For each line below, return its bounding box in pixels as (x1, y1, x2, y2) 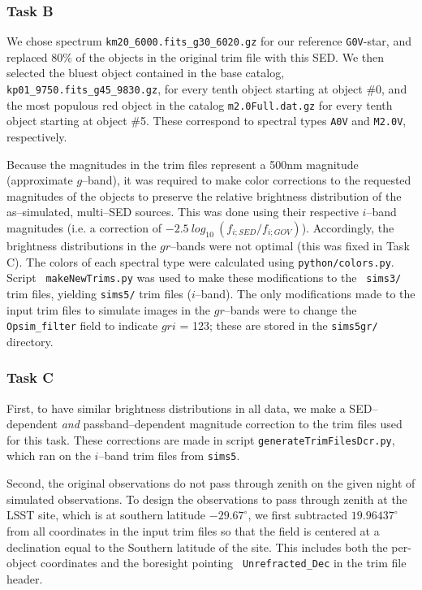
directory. (6, 332, 54, 349)
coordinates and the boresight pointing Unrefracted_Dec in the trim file (40, 554, 407, 571)
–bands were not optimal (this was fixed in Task (170, 237, 410, 254)
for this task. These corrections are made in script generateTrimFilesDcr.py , (6, 431, 395, 448)
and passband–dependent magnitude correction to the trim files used (61, 415, 403, 432)
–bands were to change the (224, 301, 357, 318)
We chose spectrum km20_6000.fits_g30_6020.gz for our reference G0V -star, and (6, 33, 411, 50)
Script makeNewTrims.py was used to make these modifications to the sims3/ (6, 269, 402, 286)
